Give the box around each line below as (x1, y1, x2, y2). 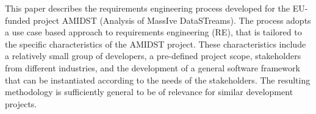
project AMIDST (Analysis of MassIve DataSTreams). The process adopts (33, 13, 311, 26)
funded (5, 13, 31, 26)
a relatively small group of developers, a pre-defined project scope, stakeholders (5, 49, 301, 62)
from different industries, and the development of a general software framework (5, 61, 300, 74)
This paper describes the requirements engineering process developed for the (5, 2, 290, 14)
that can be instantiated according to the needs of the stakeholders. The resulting (5, 73, 311, 86)
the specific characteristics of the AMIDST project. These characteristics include (5, 37, 306, 50)
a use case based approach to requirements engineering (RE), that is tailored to (5, 26, 302, 38)
